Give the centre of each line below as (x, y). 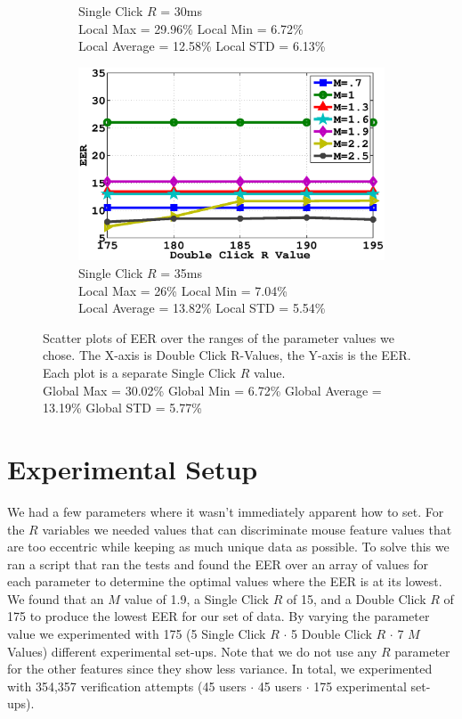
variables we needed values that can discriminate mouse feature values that (247, 529)
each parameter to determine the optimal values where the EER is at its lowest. (225, 581)
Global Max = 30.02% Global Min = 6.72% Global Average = (212, 390)
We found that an (56, 598)
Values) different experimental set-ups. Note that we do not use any (192, 651)
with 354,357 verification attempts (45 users (127, 686)
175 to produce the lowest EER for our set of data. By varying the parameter (219, 616)
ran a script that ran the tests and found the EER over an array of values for (218, 564)
